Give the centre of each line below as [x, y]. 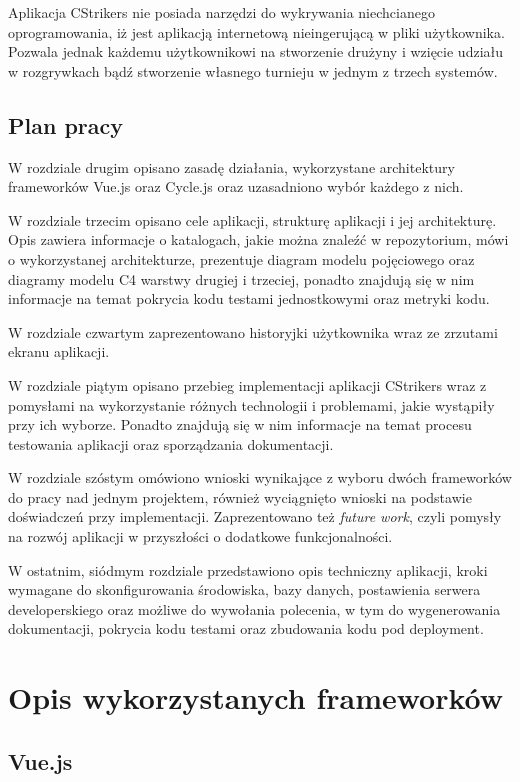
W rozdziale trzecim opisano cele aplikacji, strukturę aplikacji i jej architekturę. [252, 219]
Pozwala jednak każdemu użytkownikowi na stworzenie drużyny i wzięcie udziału [256, 51]
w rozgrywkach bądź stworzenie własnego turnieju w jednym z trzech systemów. [253, 70]
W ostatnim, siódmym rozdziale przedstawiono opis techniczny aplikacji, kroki [248, 569]
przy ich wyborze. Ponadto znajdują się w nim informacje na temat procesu [240, 424]
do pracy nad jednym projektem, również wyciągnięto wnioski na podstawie [240, 496]
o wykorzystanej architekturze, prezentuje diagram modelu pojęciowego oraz [241, 258]
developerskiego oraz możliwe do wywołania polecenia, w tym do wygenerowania [254, 608]
